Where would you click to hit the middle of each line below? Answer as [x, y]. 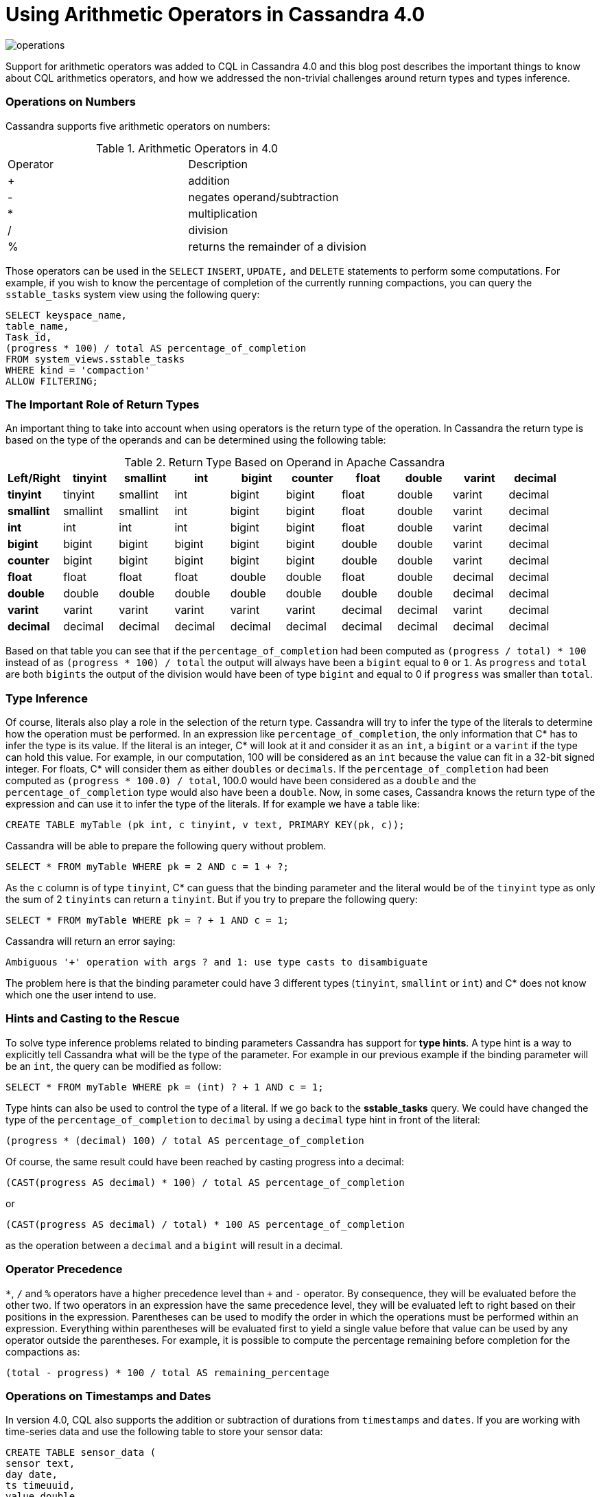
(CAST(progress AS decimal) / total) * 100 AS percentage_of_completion [205, 1224]
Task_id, [29, 337]
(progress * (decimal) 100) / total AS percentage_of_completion [185, 1140]
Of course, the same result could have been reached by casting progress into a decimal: [205, 1161]
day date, [32, 1475]
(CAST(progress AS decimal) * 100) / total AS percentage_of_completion [205, 1182]
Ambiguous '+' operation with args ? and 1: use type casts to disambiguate [217, 962]
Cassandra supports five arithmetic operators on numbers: [138, 126]
